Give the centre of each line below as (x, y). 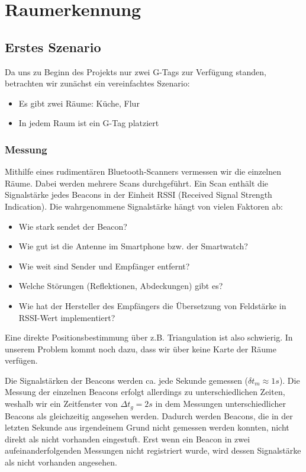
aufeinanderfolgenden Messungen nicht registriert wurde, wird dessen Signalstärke (153, 450)
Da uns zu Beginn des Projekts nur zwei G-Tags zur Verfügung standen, (136, 71)
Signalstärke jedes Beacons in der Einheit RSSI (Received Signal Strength (138, 195)
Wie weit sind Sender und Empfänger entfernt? (104, 266)
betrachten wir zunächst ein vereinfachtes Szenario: (97, 83)
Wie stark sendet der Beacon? (73, 226)
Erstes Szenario (53, 46)
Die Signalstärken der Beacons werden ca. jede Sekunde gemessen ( (127, 380)
